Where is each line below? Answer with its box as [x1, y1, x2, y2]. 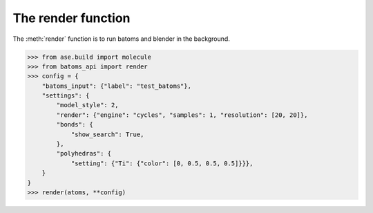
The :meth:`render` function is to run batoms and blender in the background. [12, 35, 231, 43]
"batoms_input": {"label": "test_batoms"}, [41, 82, 191, 90]
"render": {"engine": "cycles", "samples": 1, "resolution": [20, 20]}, [56, 111, 308, 119]
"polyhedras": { [56, 149, 112, 158]
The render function [12, 10, 131, 26]
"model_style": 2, [56, 101, 119, 109]
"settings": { [41, 92, 90, 100]
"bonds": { [56, 121, 93, 129]
